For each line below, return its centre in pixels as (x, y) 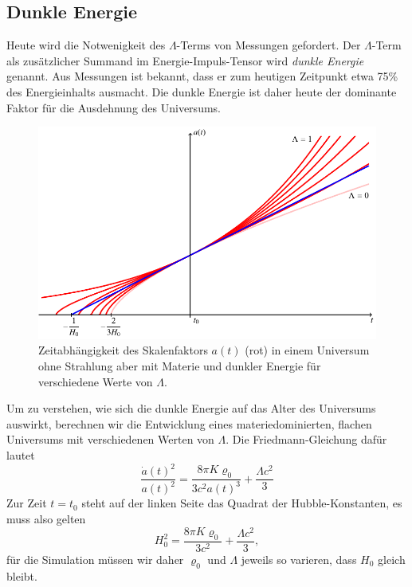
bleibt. (22, 575)
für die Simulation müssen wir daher (95, 559)
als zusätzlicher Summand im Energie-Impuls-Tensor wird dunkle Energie (185, 60)
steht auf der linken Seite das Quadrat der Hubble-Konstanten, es (242, 503)
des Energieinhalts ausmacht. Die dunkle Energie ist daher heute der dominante (202, 91)
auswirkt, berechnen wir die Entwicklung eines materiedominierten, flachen (189, 423)
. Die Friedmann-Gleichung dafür (306, 439)
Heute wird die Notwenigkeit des (86, 45)
